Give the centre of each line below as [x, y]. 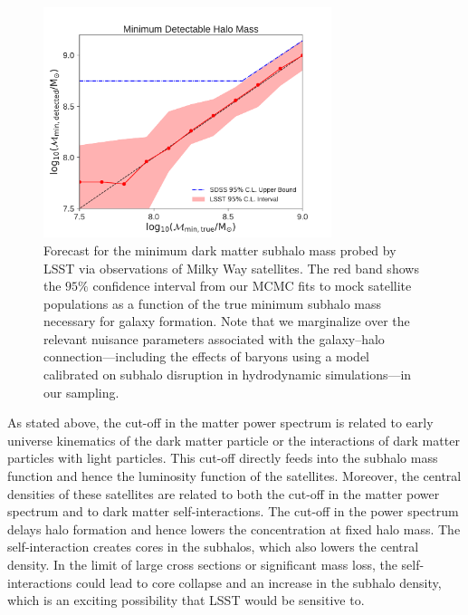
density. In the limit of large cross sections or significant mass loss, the [202, 565]
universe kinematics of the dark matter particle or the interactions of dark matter [234, 440]
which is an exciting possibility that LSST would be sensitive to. [186, 600]
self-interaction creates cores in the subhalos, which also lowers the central [213, 547]
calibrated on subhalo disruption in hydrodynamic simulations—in [228, 375]
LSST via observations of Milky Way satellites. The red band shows [231, 268]
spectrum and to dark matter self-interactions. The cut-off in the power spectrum [233, 511]
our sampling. [81, 392]
